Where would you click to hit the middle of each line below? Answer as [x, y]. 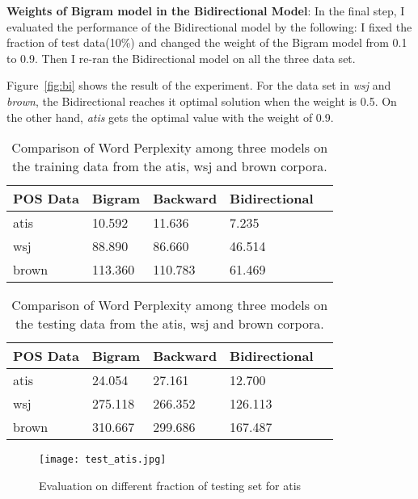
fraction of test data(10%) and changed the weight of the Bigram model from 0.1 [207, 42]
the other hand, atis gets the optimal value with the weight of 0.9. [170, 117]
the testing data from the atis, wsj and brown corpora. [169, 324]
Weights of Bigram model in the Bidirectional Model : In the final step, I [206, 10]
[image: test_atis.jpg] [103, 460]
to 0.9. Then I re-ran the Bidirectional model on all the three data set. [181, 58]
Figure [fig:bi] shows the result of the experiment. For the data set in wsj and [199, 85]
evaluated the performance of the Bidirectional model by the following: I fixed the [209, 26]
